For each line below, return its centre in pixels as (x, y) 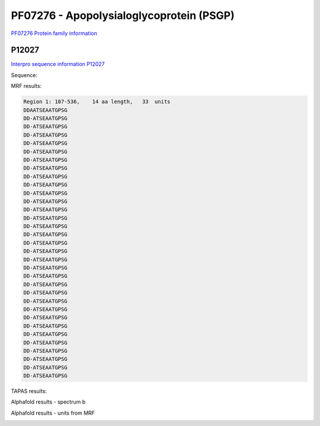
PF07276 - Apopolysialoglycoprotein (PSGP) (123, 15)
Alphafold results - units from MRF (53, 413)
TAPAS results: (29, 391)
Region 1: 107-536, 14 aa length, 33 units (97, 102)
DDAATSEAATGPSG (45, 110)
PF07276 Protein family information (54, 33)
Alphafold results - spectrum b (48, 402)
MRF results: (26, 86)
